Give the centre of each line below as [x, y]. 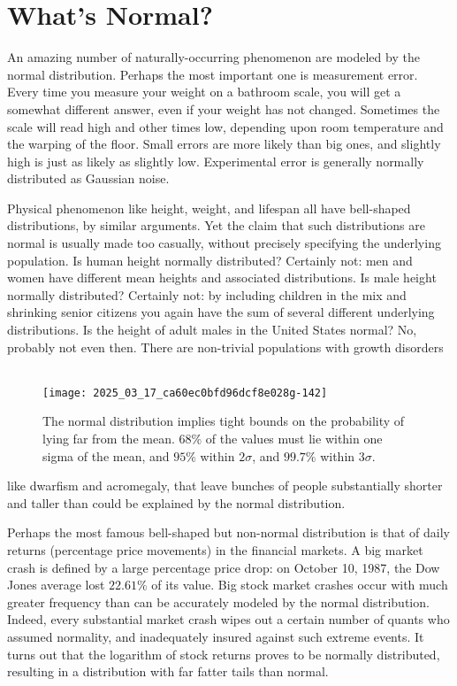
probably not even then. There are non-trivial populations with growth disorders [225, 347]
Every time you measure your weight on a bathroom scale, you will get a [204, 92]
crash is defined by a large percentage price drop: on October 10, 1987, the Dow [224, 567]
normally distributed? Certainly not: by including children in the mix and [207, 294]
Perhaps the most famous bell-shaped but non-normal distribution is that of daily [228, 532]
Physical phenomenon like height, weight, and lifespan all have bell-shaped [209, 208]
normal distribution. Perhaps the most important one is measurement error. [213, 74]
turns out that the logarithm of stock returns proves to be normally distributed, [224, 654]
